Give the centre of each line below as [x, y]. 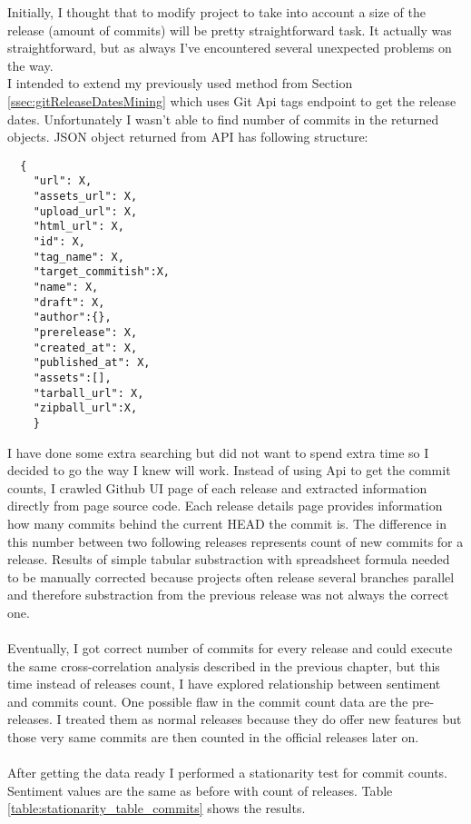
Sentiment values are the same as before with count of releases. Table [200, 790]
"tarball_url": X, [88, 393]
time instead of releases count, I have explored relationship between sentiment [224, 684]
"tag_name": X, [78, 257]
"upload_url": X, [85, 211]
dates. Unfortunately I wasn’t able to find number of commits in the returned [223, 119]
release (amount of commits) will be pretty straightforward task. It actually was [230, 30]
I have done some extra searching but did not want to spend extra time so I [218, 452]
